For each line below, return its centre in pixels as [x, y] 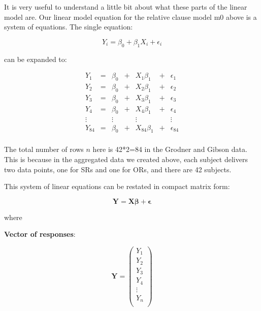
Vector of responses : [40, 234]
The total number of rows [44, 149]
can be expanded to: [36, 59]
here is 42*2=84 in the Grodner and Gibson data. [170, 149]
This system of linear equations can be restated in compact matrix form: [117, 186]
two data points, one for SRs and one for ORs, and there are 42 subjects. [118, 169]
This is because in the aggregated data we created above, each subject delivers [126, 159]
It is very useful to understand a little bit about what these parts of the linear [126, 7]
